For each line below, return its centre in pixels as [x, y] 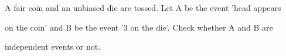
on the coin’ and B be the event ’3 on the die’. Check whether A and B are [139, 27]
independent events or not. [53, 46]
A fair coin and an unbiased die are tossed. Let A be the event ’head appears [143, 8]
